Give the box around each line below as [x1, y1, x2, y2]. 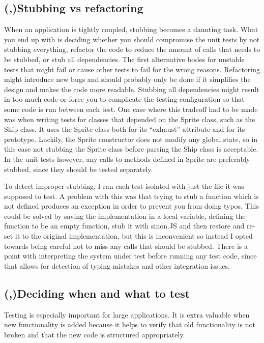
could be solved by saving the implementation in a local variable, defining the [4, 210, 246, 221]
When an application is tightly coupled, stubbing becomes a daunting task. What [4, 24, 258, 35]
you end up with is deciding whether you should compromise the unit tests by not [4, 34, 260, 44]
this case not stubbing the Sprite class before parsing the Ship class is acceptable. [4, 144, 258, 154]
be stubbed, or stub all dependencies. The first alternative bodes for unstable [4, 53, 245, 64]
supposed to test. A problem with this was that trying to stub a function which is [4, 190, 259, 201]
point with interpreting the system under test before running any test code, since [4, 250, 257, 261]
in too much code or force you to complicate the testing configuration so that [4, 94, 245, 104]
